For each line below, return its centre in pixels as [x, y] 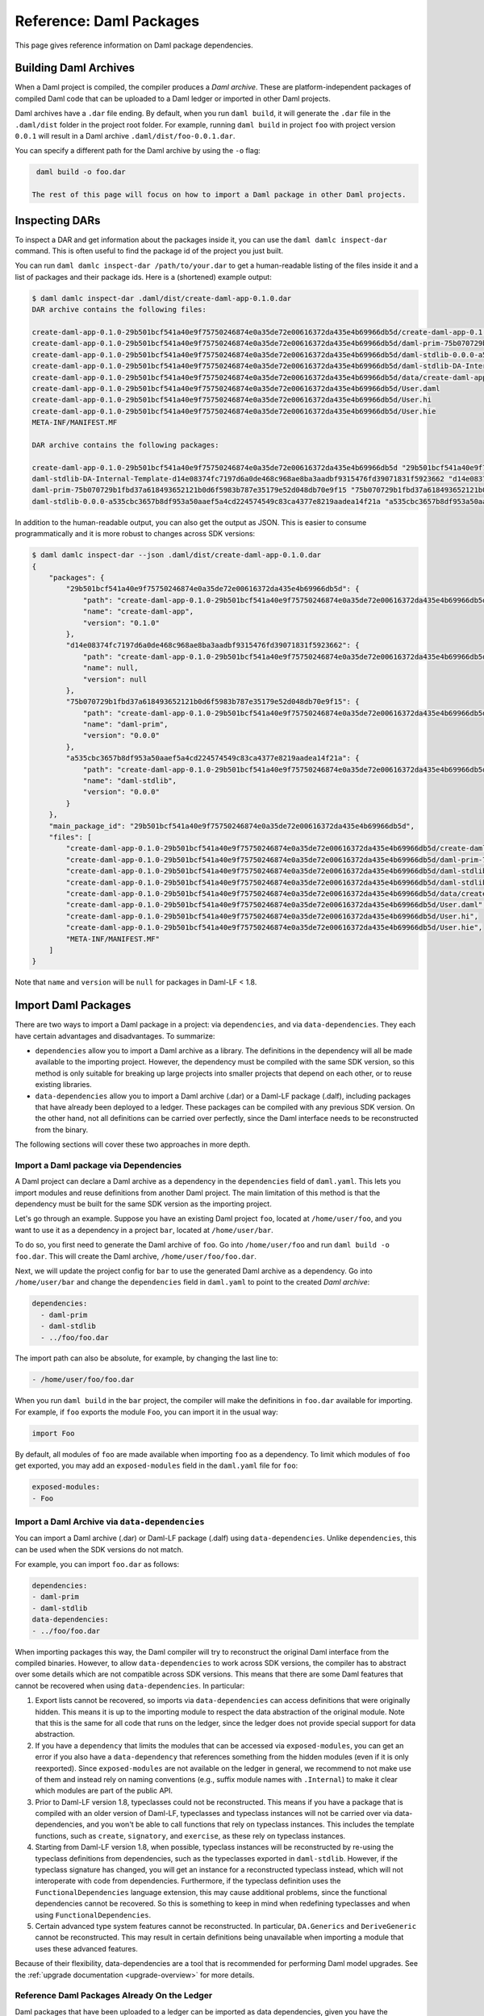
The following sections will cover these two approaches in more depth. [132, 1144]
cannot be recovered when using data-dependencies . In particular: [130, 1685]
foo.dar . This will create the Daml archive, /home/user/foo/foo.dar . [136, 1256]
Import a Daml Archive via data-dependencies [110, 1522]
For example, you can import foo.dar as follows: [97, 1564]
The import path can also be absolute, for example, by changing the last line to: [146, 1358]
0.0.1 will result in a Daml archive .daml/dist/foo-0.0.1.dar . [125, 136]
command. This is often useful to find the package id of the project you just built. [149, 251]
